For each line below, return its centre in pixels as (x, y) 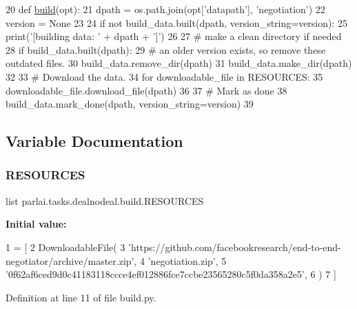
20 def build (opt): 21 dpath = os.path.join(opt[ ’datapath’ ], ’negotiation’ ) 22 (165, 9)
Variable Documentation (94, 141)
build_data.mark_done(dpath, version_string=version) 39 (130, 104)
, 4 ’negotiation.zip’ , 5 (180, 260)
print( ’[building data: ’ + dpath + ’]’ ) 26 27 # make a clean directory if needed (174, 36)
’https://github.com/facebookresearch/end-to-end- (235, 247)
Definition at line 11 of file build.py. (81, 297)
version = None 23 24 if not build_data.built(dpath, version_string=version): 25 (177, 22)
